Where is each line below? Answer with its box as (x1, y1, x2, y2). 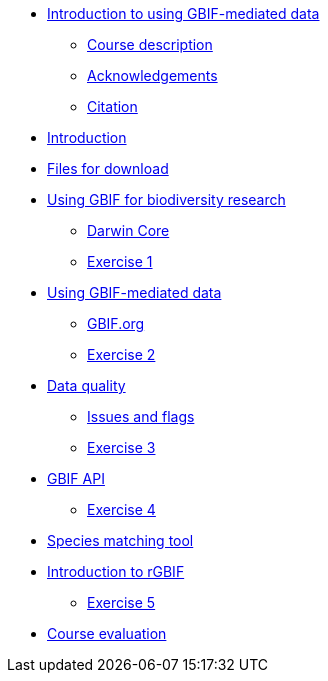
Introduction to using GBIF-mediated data (47, 5, 320, 22)
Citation (87, 98, 138, 115)
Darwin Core (87, 222, 170, 239)
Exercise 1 (87, 253, 153, 270)
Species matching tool (47, 532, 194, 549)
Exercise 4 (87, 501, 156, 518)
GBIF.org (87, 315, 145, 332)
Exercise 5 (87, 594, 156, 611)
